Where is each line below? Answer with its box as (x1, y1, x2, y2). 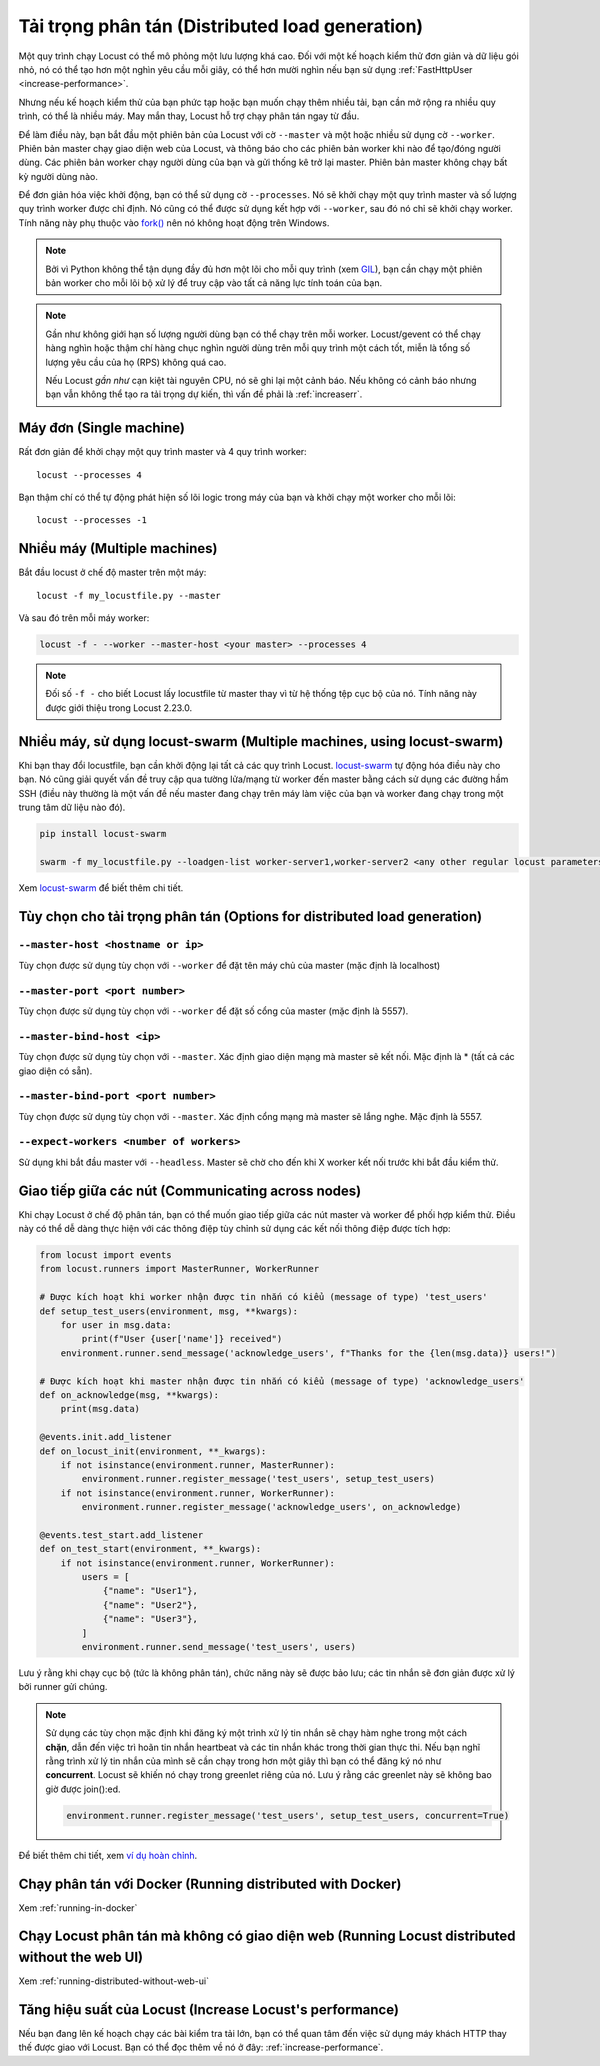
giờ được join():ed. (45, 1783, 121, 1795)
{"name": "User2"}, (102, 1599, 199, 1610)
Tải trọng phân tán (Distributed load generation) (18, 15, 424, 37)
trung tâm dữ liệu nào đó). (18, 801, 126, 813)
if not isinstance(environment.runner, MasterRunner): (60, 1459, 335, 1470)
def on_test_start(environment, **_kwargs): (39, 1543, 262, 1555)
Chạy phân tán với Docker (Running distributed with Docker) (18, 1875, 402, 1892)
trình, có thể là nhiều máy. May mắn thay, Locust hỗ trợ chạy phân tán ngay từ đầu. (18, 110, 360, 122)
